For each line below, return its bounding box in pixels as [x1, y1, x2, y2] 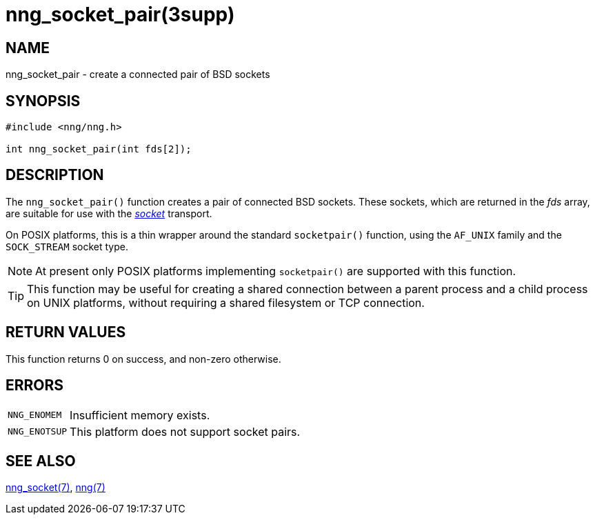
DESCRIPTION [6, 166, 104, 184]
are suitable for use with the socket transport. [6, 207, 212, 219]
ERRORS [6, 377, 64, 394]
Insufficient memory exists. [70, 408, 210, 422]
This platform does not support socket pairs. [70, 424, 301, 439]
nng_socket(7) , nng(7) [6, 481, 105, 494]
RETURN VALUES [6, 323, 126, 341]
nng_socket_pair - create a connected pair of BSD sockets [6, 68, 270, 81]
